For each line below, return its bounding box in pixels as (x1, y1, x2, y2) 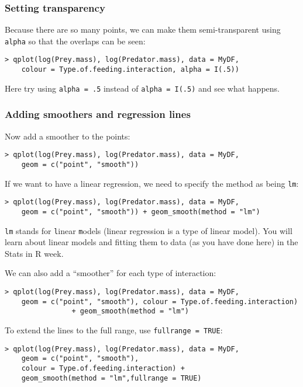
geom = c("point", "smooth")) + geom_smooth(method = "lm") (21, 207, 260, 216)
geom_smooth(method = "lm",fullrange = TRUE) (21, 374, 202, 382)
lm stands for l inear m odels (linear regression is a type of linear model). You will (5, 224, 292, 236)
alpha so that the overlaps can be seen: (5, 34, 146, 47)
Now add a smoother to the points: (5, 130, 130, 142)
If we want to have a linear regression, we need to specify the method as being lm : (5, 177, 299, 189)
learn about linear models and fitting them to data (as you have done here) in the (5, 236, 298, 248)
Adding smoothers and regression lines (5, 107, 191, 121)
